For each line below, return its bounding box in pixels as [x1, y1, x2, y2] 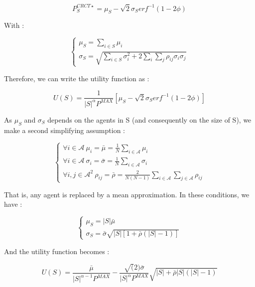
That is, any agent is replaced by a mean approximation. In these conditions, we [4, 189, 250, 199]
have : [4, 199, 22, 209]
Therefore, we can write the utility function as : [4, 73, 149, 83]
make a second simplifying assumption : [4, 125, 125, 135]
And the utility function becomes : [4, 246, 110, 256]
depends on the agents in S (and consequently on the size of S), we [47, 114, 252, 125]
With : [4, 20, 24, 30]
